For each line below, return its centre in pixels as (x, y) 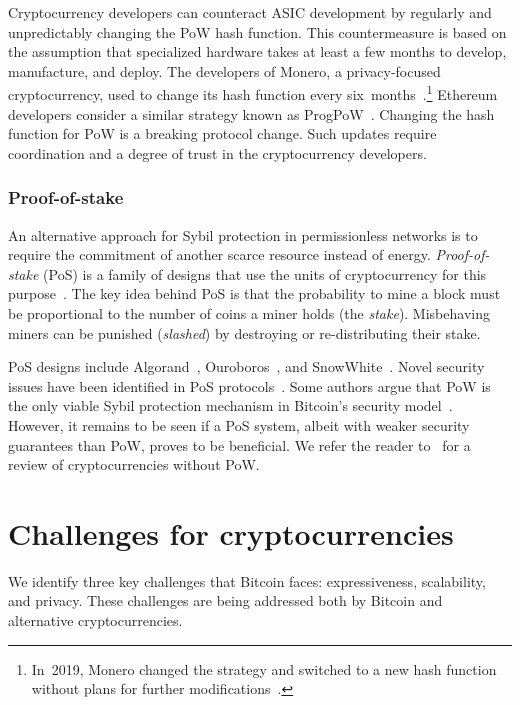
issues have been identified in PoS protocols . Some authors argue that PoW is (249, 385)
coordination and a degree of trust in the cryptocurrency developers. (217, 152)
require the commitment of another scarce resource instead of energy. (219, 254)
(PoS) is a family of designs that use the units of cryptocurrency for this (265, 273)
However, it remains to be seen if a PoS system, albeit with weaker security (239, 424)
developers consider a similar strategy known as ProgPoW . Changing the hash (251, 113)
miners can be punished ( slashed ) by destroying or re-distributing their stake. (244, 332)
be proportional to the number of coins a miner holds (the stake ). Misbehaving (249, 313)
